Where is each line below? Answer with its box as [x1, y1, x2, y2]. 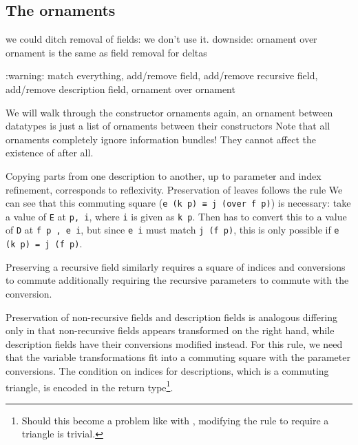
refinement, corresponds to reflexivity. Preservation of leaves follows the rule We [6, 182, 343, 196]
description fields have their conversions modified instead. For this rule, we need [6, 336, 343, 351]
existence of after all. [6, 145, 94, 160]
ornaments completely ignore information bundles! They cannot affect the [6, 132, 316, 146]
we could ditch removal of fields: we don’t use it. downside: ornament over [6, 32, 317, 46]
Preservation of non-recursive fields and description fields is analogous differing [6, 309, 338, 324]
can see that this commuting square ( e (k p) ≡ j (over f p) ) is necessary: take [6, 196, 351, 210]
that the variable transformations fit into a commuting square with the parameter [6, 350, 350, 364]
